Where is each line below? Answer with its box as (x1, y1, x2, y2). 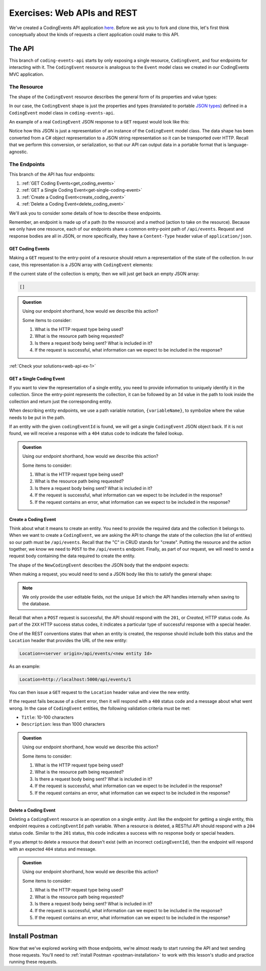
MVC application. (9, 71, 44, 77)
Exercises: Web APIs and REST (9, 7, 138, 18)
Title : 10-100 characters (21, 714, 74, 721)
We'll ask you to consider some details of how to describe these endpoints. (9, 210, 162, 216)
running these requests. (9, 959, 58, 965)
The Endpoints (9, 161, 45, 168)
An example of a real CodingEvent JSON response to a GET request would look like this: (9, 119, 190, 124)
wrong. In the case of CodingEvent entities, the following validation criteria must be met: (9, 705, 191, 711)
